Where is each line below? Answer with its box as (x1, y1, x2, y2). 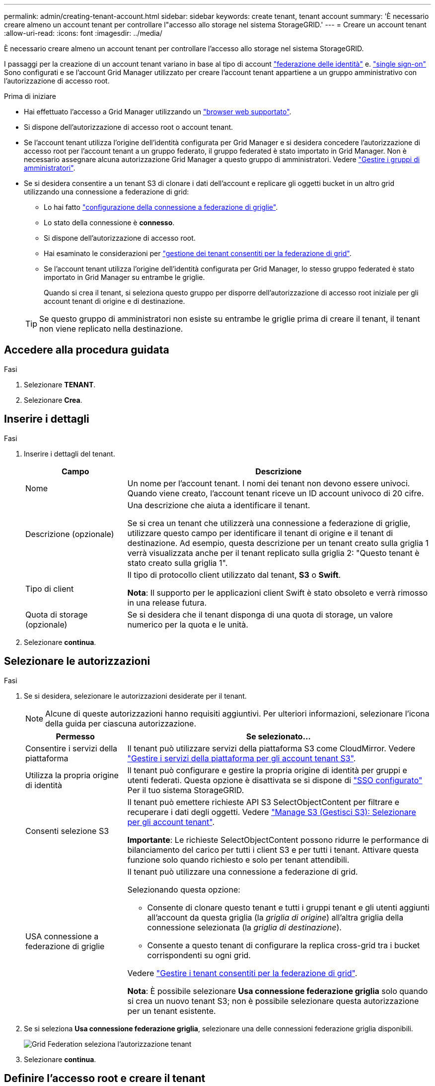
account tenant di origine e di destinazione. (44, 297, 185, 305)
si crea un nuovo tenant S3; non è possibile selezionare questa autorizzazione (127, 995, 419, 1006)
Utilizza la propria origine (25, 770, 119, 780)
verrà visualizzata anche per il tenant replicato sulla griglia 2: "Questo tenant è (127, 547, 420, 558)
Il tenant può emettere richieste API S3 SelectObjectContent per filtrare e (127, 797, 400, 807)
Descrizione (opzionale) (25, 529, 114, 539)
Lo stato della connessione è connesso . (44, 218, 175, 227)
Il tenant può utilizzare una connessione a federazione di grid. (127, 866, 358, 877)
